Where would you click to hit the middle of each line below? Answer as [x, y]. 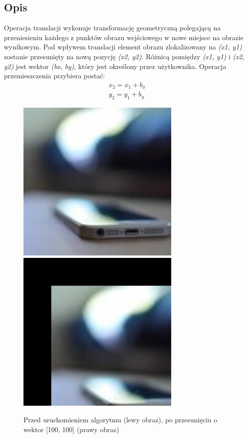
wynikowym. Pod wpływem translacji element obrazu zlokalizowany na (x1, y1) [123, 47]
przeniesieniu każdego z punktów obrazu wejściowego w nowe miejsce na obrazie [124, 37]
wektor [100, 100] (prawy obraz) [71, 429]
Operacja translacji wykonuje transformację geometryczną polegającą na [112, 28]
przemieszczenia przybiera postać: [55, 76]
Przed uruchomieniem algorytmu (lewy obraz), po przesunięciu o [120, 419]
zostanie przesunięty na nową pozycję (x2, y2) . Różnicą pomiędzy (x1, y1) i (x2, [124, 56]
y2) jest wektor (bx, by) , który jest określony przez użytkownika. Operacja [115, 66]
